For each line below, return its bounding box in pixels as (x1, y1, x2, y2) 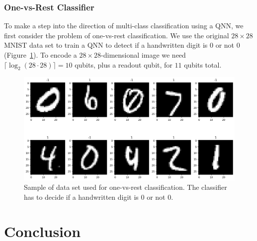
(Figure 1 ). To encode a (4, 50, 77, 60)
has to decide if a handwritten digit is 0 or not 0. (24, 192, 173, 202)
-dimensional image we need (101, 50, 186, 60)
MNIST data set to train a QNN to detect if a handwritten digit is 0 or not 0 (4, 40, 240, 50)
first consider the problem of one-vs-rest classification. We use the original (4, 30, 229, 40)
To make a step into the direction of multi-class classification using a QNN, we (4, 20, 244, 31)
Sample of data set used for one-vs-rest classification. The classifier (24, 182, 227, 192)
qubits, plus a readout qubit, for (75, 59, 172, 70)
